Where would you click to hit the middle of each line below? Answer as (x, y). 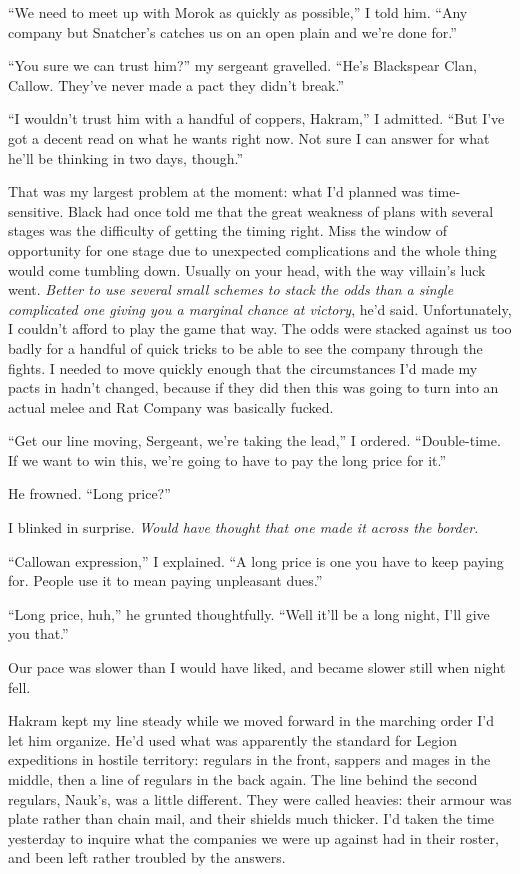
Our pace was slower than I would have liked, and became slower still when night (257, 667)
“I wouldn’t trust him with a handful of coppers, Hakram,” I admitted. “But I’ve (256, 118)
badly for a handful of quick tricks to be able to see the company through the (245, 347)
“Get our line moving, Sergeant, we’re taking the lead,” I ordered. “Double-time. (254, 440)
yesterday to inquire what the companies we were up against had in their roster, (253, 837)
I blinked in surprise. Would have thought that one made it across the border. (243, 527)
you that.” (38, 633)
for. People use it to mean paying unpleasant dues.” (165, 580)
